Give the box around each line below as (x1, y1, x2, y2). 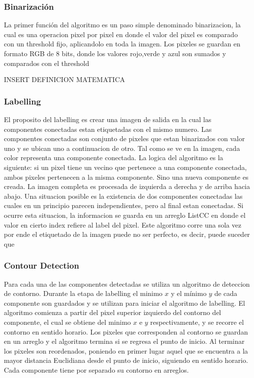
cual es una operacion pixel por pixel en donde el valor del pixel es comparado (4, 29, 238, 39)
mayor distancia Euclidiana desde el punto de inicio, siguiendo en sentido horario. (4, 355, 248, 365)
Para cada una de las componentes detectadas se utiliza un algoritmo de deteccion (4, 278, 250, 289)
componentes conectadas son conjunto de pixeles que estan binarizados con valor (4, 133, 245, 144)
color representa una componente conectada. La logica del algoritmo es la (4, 152, 223, 163)
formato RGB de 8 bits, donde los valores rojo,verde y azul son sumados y (4, 48, 226, 58)
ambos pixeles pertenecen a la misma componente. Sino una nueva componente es (4, 171, 249, 182)
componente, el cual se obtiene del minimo (4, 316, 131, 327)
